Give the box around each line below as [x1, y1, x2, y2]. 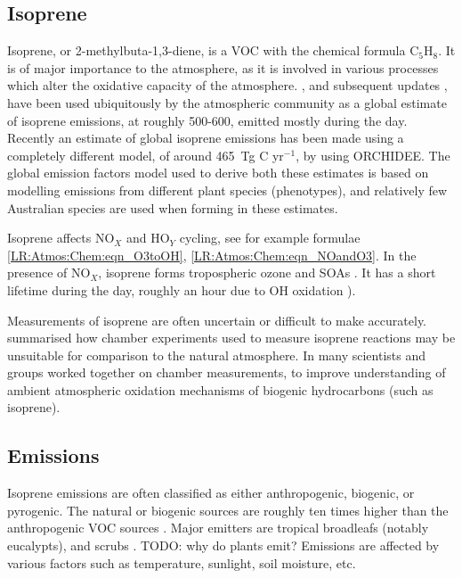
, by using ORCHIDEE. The [296, 145, 450, 164]
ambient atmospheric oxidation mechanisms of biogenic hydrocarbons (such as [7, 380, 434, 399]
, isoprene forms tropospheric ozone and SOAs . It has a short [98, 263, 436, 282]
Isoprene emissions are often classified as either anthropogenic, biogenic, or [7, 483, 415, 502]
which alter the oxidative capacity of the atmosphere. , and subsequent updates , [7, 76, 448, 95]
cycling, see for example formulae [179, 228, 361, 247]
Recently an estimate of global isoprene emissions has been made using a [7, 128, 404, 147]
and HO [126, 228, 170, 247]
